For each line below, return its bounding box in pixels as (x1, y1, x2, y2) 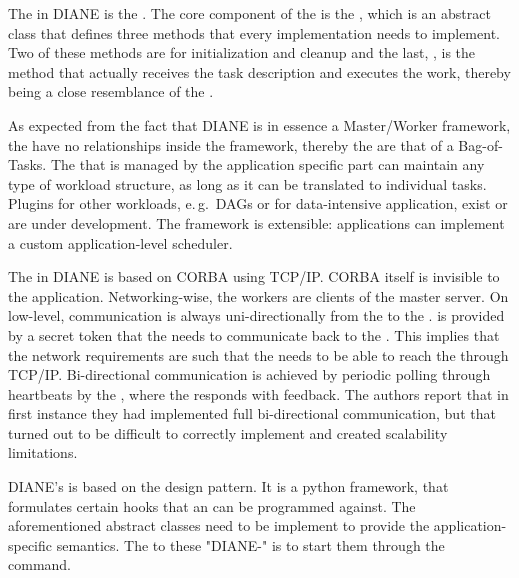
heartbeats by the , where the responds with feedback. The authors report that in (8, 383, 509, 404)
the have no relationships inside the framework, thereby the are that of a (8, 134, 454, 155)
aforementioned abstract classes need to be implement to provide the (8, 515, 430, 536)
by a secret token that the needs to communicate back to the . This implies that (8, 324, 500, 345)
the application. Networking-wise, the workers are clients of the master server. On (8, 285, 509, 306)
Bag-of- (458, 134, 503, 155)
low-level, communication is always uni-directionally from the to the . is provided (8, 305, 505, 326)
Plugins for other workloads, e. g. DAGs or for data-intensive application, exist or (8, 193, 508, 214)
